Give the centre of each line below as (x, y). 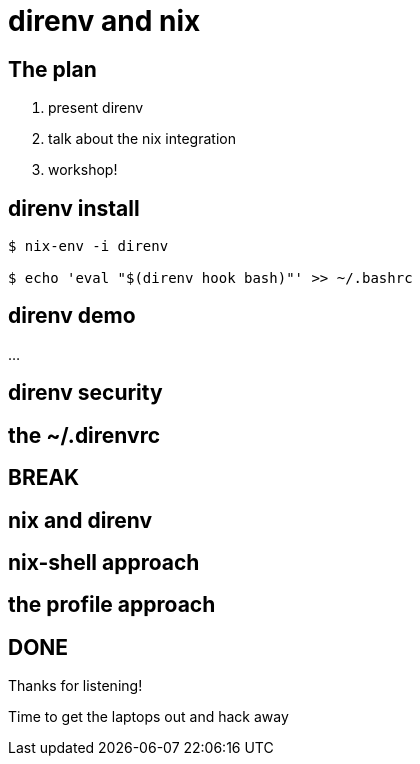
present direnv (96, 108)
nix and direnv (80, 520)
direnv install (74, 208)
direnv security (85, 393)
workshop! (83, 170)
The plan (52, 69)
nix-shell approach (104, 562)
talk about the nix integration (142, 139)
